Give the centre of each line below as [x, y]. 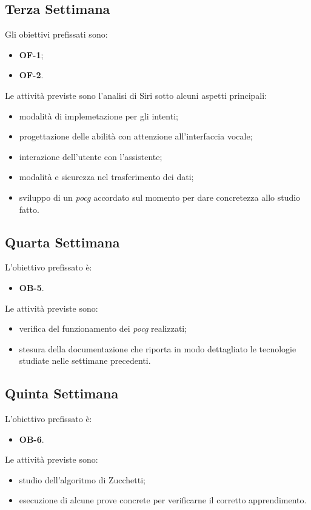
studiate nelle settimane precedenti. [85, 361]
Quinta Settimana [62, 393]
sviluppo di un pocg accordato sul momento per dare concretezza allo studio [160, 197]
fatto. [29, 209]
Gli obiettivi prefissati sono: [56, 34]
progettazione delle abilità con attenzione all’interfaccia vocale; [136, 136]
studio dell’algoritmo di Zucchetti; [82, 479]
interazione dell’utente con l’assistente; [91, 156]
